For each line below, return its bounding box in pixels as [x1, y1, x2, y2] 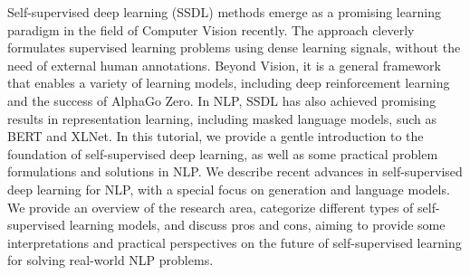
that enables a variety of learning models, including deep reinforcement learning [7, 73, 450, 92]
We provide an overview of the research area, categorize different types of [7, 197, 414, 216]
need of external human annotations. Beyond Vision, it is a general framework [7, 55, 441, 74]
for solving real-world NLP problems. [7, 251, 214, 270]
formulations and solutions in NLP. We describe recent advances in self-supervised [7, 162, 463, 181]
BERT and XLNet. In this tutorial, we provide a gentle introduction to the [7, 127, 424, 146]
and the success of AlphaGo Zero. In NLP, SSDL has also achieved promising [7, 90, 436, 109]
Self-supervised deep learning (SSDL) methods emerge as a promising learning [7, 3, 441, 21]
